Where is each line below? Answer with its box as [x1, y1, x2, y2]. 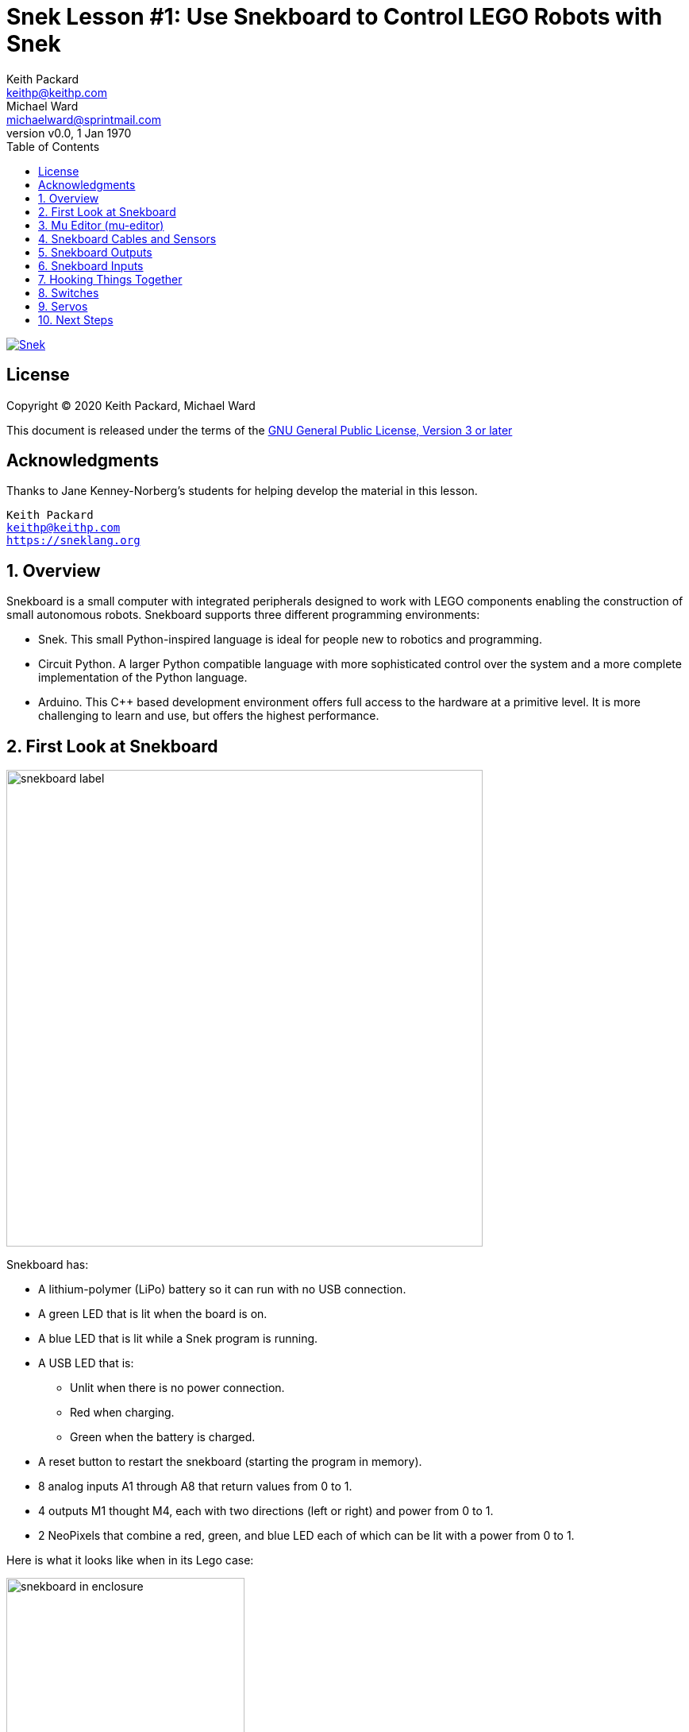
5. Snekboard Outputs [38, 245, 152, 259]
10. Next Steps [38, 312, 114, 327]
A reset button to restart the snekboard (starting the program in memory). [38, 1455, 422, 1469]
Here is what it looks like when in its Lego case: [6, 1553, 254, 1568]
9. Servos [38, 299, 88, 313]
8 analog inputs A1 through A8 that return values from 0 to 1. [38, 1479, 352, 1494]
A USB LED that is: [38, 1356, 134, 1371]
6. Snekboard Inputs [38, 258, 144, 273]
